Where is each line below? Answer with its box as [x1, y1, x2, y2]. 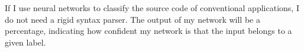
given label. [5, 36, 46, 48]
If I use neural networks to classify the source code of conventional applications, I [5, 2, 299, 13]
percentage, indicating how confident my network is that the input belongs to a [5, 25, 292, 37]
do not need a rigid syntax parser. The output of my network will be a [5, 13, 260, 25]
